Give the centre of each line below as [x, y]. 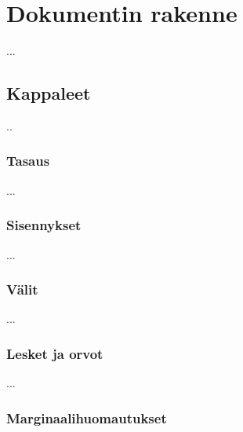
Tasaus [28, 161]
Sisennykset [44, 225]
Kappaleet [49, 93]
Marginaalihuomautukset [87, 417]
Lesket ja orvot [55, 353]
